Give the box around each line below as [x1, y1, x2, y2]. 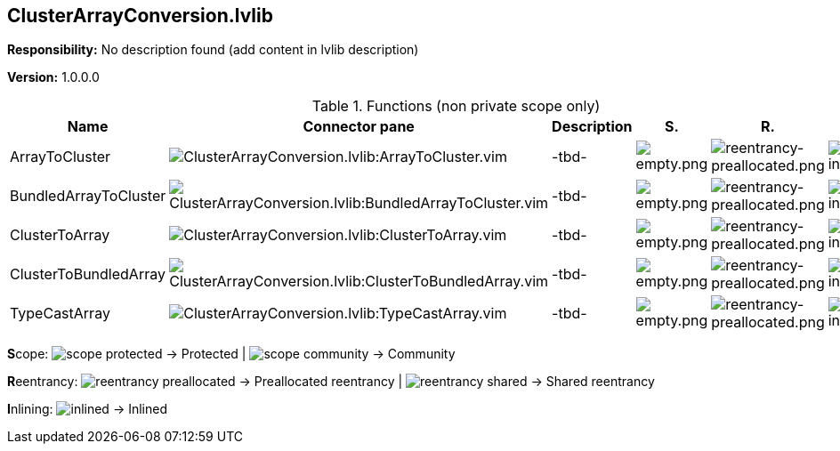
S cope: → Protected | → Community [7, 346, 456, 362]
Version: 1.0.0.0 [7, 69, 100, 85]
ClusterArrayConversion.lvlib [7, 4, 273, 27]
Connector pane [303, 117, 415, 136]
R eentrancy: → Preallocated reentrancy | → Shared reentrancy [7, 374, 655, 390]
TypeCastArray [10, 304, 110, 323]
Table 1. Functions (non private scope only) [311, 97, 601, 116]
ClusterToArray [10, 226, 110, 245]
